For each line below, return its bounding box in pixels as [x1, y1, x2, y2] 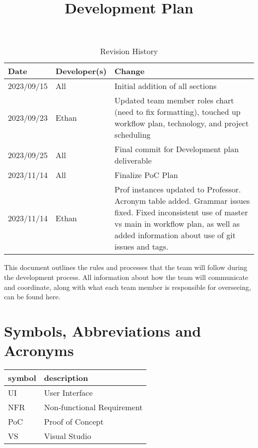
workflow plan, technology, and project [114, 117, 249, 129]
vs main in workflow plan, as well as [114, 218, 240, 230]
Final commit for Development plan [114, 143, 239, 155]
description [44, 372, 88, 384]
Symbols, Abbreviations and [4, 320, 201, 341]
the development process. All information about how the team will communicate [4, 271, 249, 282]
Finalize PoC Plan [114, 169, 178, 181]
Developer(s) [56, 65, 107, 77]
